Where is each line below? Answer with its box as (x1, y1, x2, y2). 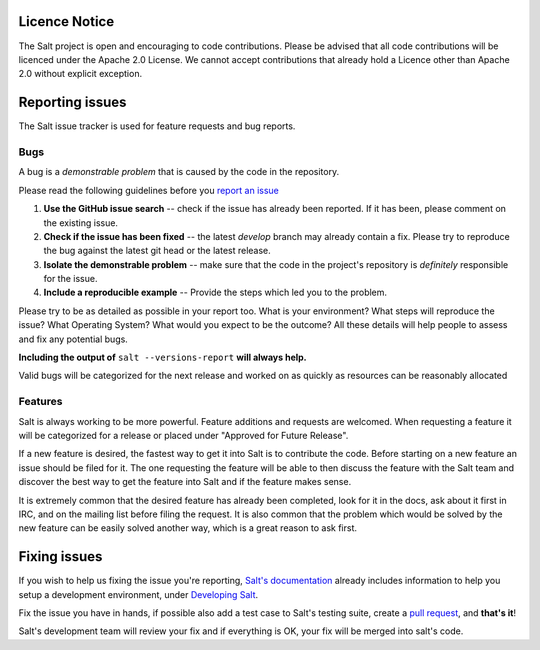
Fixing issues (18, 548, 103, 565)
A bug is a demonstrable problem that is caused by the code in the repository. (18, 166, 340, 178)
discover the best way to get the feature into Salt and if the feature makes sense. (18, 476, 352, 488)
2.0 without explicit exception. (18, 68, 143, 80)
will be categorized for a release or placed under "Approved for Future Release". (18, 429, 349, 441)
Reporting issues (18, 94, 127, 111)
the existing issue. (43, 216, 119, 229)
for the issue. (43, 273, 98, 285)
